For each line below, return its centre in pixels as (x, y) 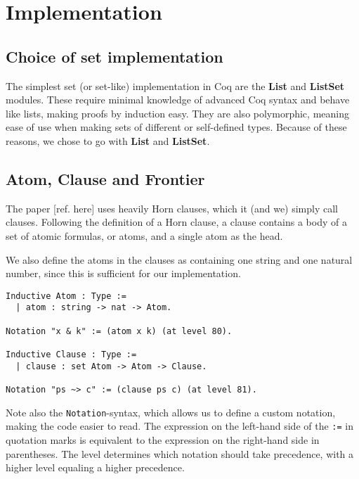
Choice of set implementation (115, 56)
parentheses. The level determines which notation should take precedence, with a (180, 453)
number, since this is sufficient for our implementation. (123, 273)
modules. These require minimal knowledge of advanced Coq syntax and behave (178, 100)
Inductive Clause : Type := (71, 355)
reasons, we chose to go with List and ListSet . (108, 140)
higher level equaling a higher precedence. (95, 467)
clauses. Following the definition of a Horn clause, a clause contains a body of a (176, 222)
